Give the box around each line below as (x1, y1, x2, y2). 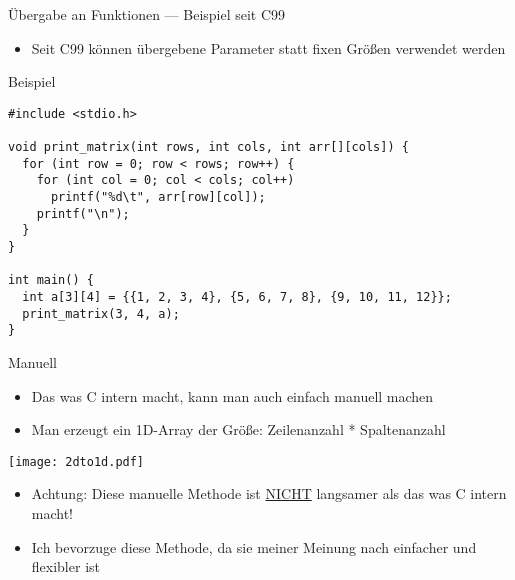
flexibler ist (31, 556, 100, 577)
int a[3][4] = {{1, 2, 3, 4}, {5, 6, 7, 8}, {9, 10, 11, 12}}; (22, 290, 452, 304)
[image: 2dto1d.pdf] (8, 454, 145, 469)
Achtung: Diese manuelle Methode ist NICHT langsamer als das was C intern (31, 483, 507, 504)
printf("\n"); (36, 206, 130, 221)
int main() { (8, 273, 94, 288)
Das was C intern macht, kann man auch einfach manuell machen (31, 385, 434, 406)
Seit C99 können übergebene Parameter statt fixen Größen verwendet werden (31, 37, 506, 58)
